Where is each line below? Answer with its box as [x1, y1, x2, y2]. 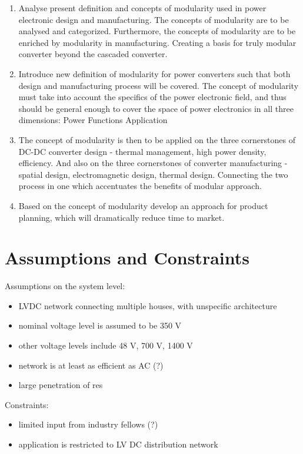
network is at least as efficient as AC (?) [18, 359, 164, 371]
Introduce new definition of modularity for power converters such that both [18, 67, 291, 79]
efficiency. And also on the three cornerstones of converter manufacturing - [18, 157, 288, 169]
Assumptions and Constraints [5, 246, 249, 270]
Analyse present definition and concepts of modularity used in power [18, 2, 267, 14]
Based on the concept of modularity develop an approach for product [18, 199, 268, 211]
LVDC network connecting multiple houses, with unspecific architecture [18, 299, 277, 311]
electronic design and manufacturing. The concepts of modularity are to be [18, 13, 289, 25]
